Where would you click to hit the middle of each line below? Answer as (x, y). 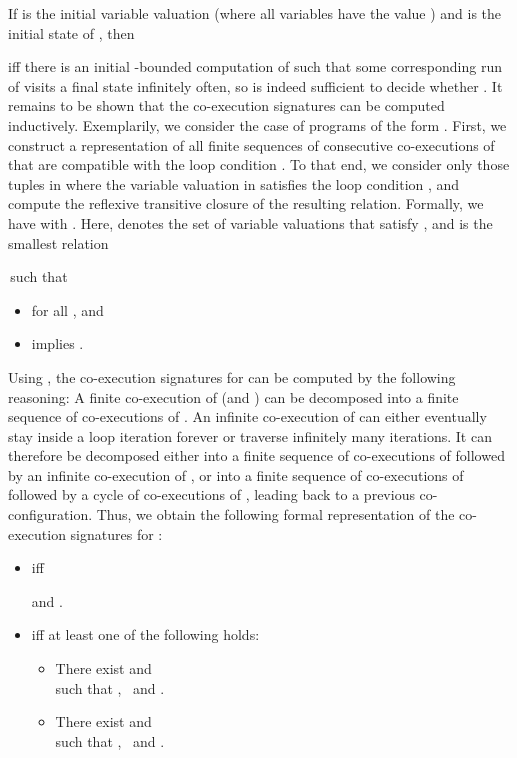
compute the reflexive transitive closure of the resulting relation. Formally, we (246, 203)
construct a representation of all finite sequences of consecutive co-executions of (251, 144)
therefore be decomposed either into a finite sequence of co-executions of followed (256, 455)
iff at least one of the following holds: (145, 634)
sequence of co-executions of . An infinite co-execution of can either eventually (247, 416)
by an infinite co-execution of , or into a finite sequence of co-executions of (236, 474)
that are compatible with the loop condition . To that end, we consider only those (259, 164)
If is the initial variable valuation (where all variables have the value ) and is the (255, 13)
